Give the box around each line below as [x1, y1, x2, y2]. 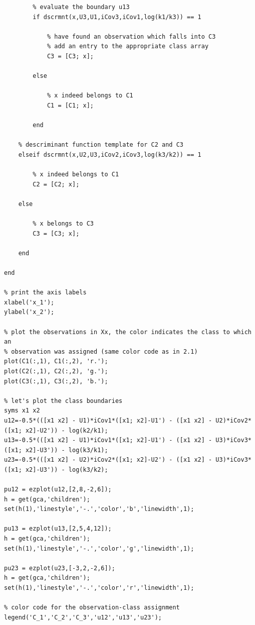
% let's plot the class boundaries [4, 397, 123, 404]
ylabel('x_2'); [4, 308, 55, 316]
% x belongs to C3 [33, 220, 94, 228]
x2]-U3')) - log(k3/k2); [25, 466, 108, 473]
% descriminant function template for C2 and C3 [18, 141, 183, 149]
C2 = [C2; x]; [33, 180, 80, 188]
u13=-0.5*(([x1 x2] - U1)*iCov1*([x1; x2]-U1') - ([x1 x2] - [4, 437, 212, 444]
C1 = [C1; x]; [47, 101, 94, 109]
